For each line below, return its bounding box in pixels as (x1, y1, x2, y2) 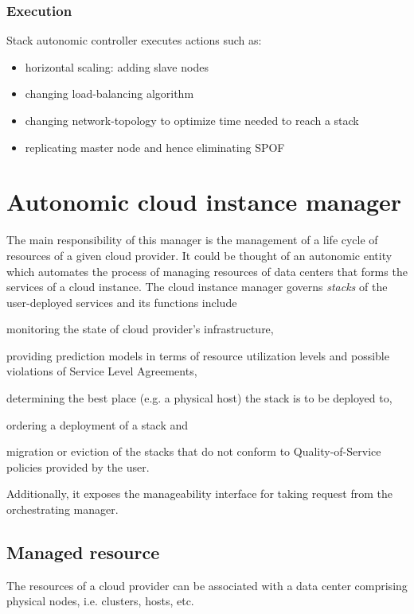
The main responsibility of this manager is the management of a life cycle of (6, 231, 378, 248)
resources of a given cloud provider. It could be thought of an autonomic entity (6, 247, 393, 263)
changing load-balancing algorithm (25, 85, 194, 102)
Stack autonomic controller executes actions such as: (6, 32, 262, 49)
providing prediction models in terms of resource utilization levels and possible (6, 347, 389, 363)
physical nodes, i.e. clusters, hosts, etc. (6, 593, 194, 609)
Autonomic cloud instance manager (6, 185, 402, 218)
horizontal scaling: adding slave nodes (25, 58, 209, 75)
